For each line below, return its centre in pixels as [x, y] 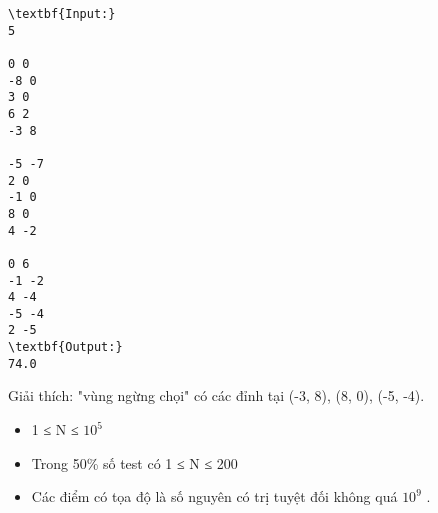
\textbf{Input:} [62, 14]
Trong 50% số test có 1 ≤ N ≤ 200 [134, 462]
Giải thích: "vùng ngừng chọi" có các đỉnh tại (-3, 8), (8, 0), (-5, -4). [216, 395]
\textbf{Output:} [65, 347]
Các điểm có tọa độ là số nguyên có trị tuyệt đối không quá [214, 496]
